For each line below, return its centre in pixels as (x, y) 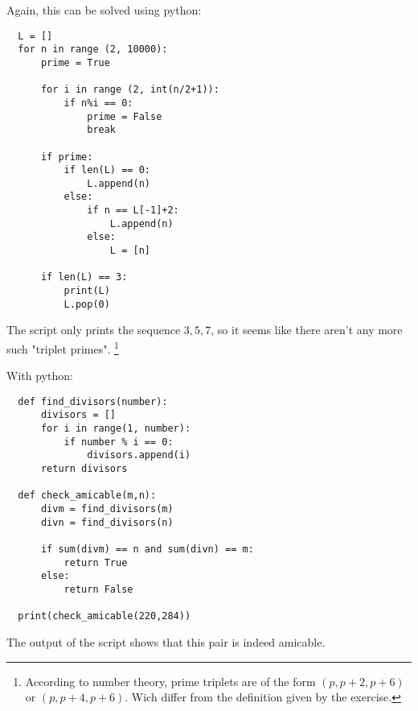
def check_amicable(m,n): (87, 496)
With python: (40, 376)
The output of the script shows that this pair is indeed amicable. (166, 641)
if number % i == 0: (119, 442)
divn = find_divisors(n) (107, 522)
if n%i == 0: (98, 103)
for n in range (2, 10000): (93, 50)
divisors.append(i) (139, 455)
